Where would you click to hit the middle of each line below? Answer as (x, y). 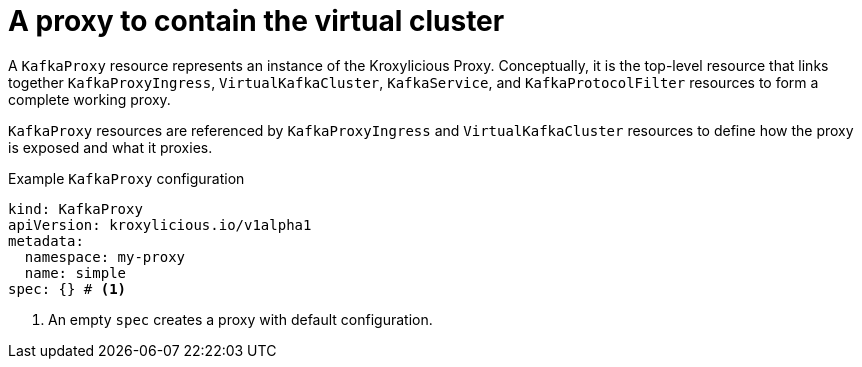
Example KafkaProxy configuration (126, 178)
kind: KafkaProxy (75, 208)
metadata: (46, 240)
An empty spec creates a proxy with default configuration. (240, 319)
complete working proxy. (89, 99)
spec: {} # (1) (67, 288)
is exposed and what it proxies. (110, 147)
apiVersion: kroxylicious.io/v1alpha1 (160, 224)
